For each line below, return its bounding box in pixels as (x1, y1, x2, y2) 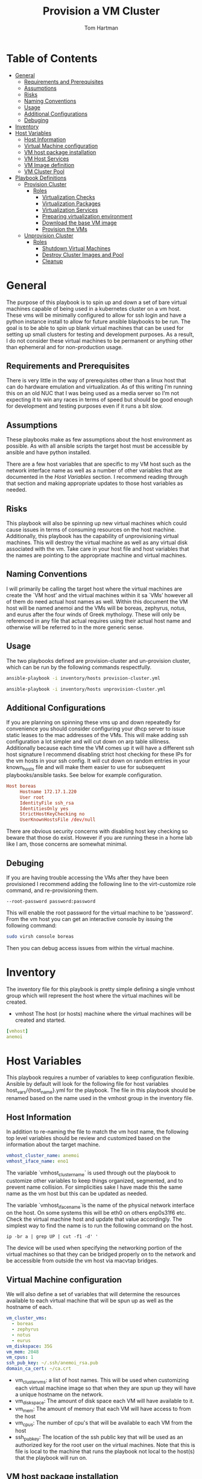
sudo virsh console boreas (6, 933, 74, 939)
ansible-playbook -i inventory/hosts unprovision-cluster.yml (6, 686, 166, 692)
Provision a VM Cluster (42, 4, 160, 18)
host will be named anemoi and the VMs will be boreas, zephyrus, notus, (6, 604, 187, 612)
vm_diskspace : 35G (6, 1343, 52, 1349)
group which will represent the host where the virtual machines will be (6, 992, 181, 999)
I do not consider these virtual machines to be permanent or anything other (6, 337, 193, 344)
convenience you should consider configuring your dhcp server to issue (6, 725, 186, 732)
